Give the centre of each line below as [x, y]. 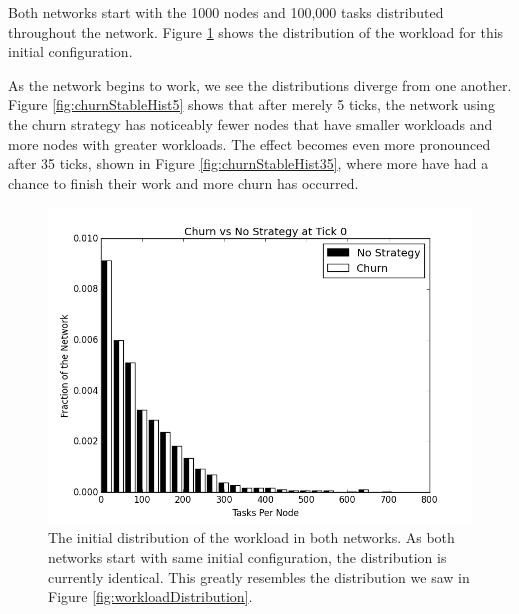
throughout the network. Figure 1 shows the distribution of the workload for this [256, 31]
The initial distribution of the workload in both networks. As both [251, 537]
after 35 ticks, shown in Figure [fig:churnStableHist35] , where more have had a [248, 163]
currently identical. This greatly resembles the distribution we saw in [259, 576]
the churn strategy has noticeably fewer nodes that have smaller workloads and [250, 123]
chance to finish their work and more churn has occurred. [183, 182]
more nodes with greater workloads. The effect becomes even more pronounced [249, 143]
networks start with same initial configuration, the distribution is [247, 556]
